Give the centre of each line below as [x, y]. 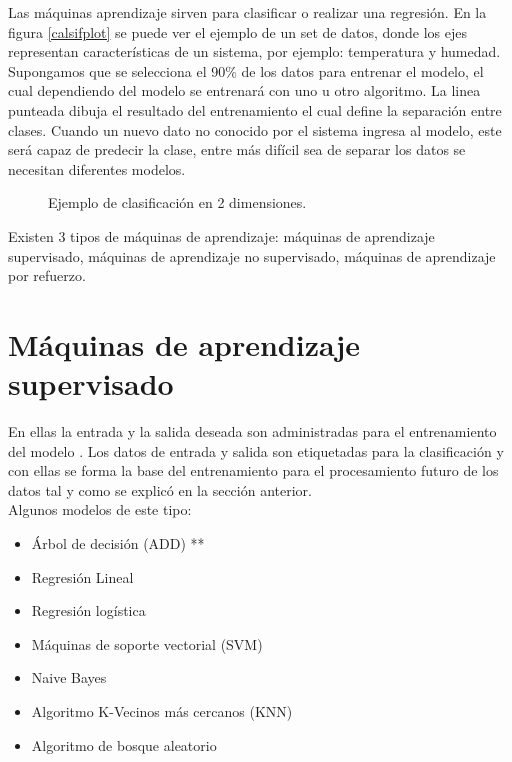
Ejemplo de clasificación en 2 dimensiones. [177, 202]
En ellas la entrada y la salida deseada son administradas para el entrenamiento [252, 431]
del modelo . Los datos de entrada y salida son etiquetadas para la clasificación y [256, 450]
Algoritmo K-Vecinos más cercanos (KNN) [162, 710]
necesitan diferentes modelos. [97, 168]
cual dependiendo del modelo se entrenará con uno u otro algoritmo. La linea [244, 90]
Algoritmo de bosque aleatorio [124, 744]
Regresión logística [88, 610]
